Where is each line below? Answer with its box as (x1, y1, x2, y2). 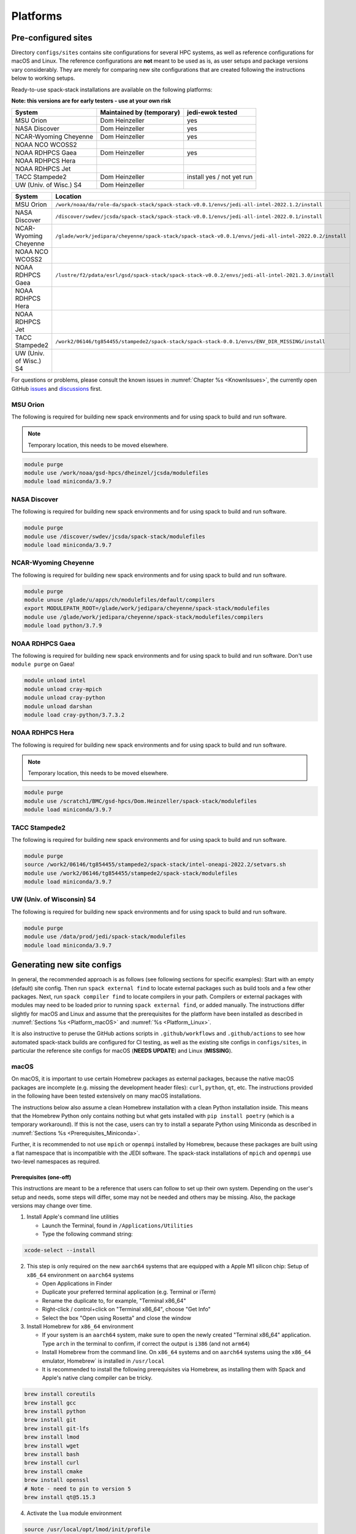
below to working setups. (11, 74, 75, 82)
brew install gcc (24, 1399, 77, 1406)
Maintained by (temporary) (100, 108, 181, 117)
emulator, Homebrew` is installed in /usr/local (42, 1357, 165, 1365)
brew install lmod (24, 1433, 80, 1441)
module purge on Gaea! (11, 660, 75, 668)
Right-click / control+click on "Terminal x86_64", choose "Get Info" (42, 1306, 211, 1313)
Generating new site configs (11, 960, 122, 970)
